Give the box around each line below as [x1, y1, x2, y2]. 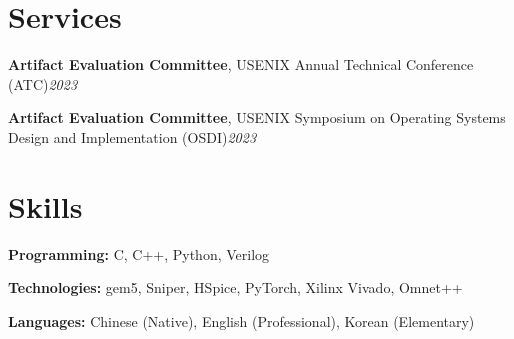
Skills [8, 185, 83, 226]
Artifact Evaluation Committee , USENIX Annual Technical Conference [8, 54, 474, 75]
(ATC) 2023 [8, 73, 78, 94]
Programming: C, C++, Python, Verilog [8, 243, 270, 264]
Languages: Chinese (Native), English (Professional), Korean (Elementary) [8, 310, 475, 331]
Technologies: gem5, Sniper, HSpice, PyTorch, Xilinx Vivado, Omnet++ [8, 277, 463, 298]
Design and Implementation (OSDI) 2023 [8, 126, 257, 147]
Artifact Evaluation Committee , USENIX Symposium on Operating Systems [8, 107, 506, 128]
